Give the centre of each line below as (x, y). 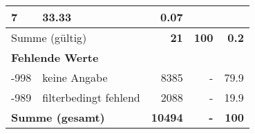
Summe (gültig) (49, 37)
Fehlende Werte (55, 57)
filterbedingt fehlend (91, 97)
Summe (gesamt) (58, 117)
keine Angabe (75, 77)
